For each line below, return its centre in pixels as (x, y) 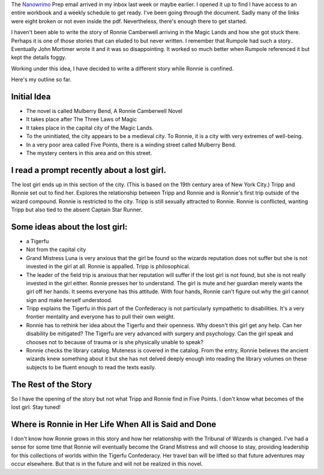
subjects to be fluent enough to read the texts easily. (91, 367)
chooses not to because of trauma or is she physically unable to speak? (115, 342)
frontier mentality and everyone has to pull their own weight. (100, 317)
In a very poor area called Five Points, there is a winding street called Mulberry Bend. (131, 145)
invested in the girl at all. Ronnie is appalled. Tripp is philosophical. (108, 267)
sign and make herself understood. (69, 300)
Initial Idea (31, 96)
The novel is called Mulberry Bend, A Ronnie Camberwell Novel (104, 111)
